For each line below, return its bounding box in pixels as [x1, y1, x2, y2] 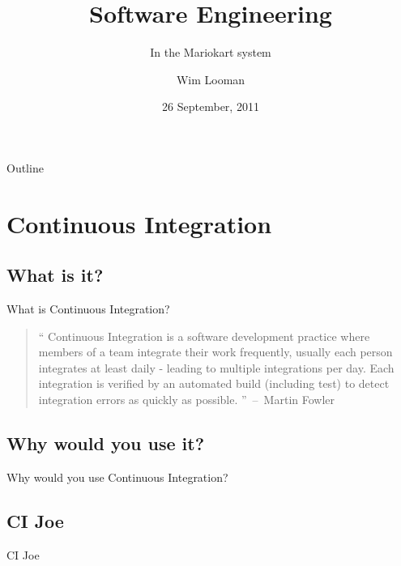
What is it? [6, 262, 104, 287]
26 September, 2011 [162, 98, 259, 115]
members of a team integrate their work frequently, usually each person [38, 343, 393, 360]
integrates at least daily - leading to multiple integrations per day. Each [38, 359, 395, 376]
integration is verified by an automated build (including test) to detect [38, 375, 390, 392]
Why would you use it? [6, 431, 205, 456]
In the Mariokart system [150, 44, 271, 61]
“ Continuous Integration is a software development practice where [38, 327, 370, 344]
